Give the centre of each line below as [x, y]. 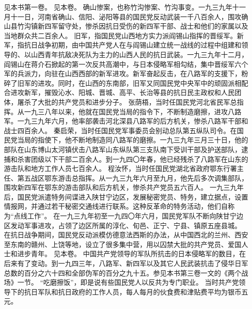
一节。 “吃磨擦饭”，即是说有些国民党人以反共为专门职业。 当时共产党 [128, 282]
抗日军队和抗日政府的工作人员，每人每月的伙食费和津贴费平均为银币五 [136, 291]
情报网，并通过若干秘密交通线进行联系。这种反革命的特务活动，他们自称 [119, 206]
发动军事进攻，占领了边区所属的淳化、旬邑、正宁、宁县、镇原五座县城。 [126, 225]
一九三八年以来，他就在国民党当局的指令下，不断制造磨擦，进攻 [126, 111]
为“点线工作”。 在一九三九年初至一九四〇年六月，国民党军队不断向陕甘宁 [120, 216]
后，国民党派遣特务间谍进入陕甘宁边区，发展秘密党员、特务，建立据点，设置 [126, 196]
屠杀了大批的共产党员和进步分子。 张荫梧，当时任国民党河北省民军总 [127, 101]
